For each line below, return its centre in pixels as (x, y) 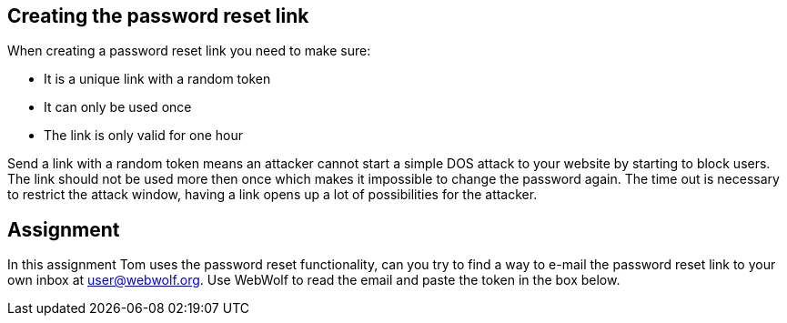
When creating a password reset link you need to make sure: (189, 51)
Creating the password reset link (158, 16)
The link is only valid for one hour (144, 136)
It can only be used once (118, 107)
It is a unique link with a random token (157, 79)
